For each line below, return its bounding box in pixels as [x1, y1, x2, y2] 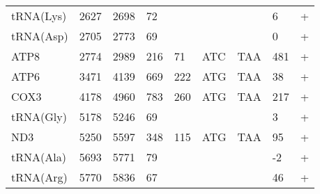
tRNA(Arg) [11, 169, 68, 185]
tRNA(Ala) [11, 149, 66, 165]
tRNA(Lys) [11, 8, 67, 24]
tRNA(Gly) [11, 108, 67, 124]
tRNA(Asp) [11, 28, 68, 44]
